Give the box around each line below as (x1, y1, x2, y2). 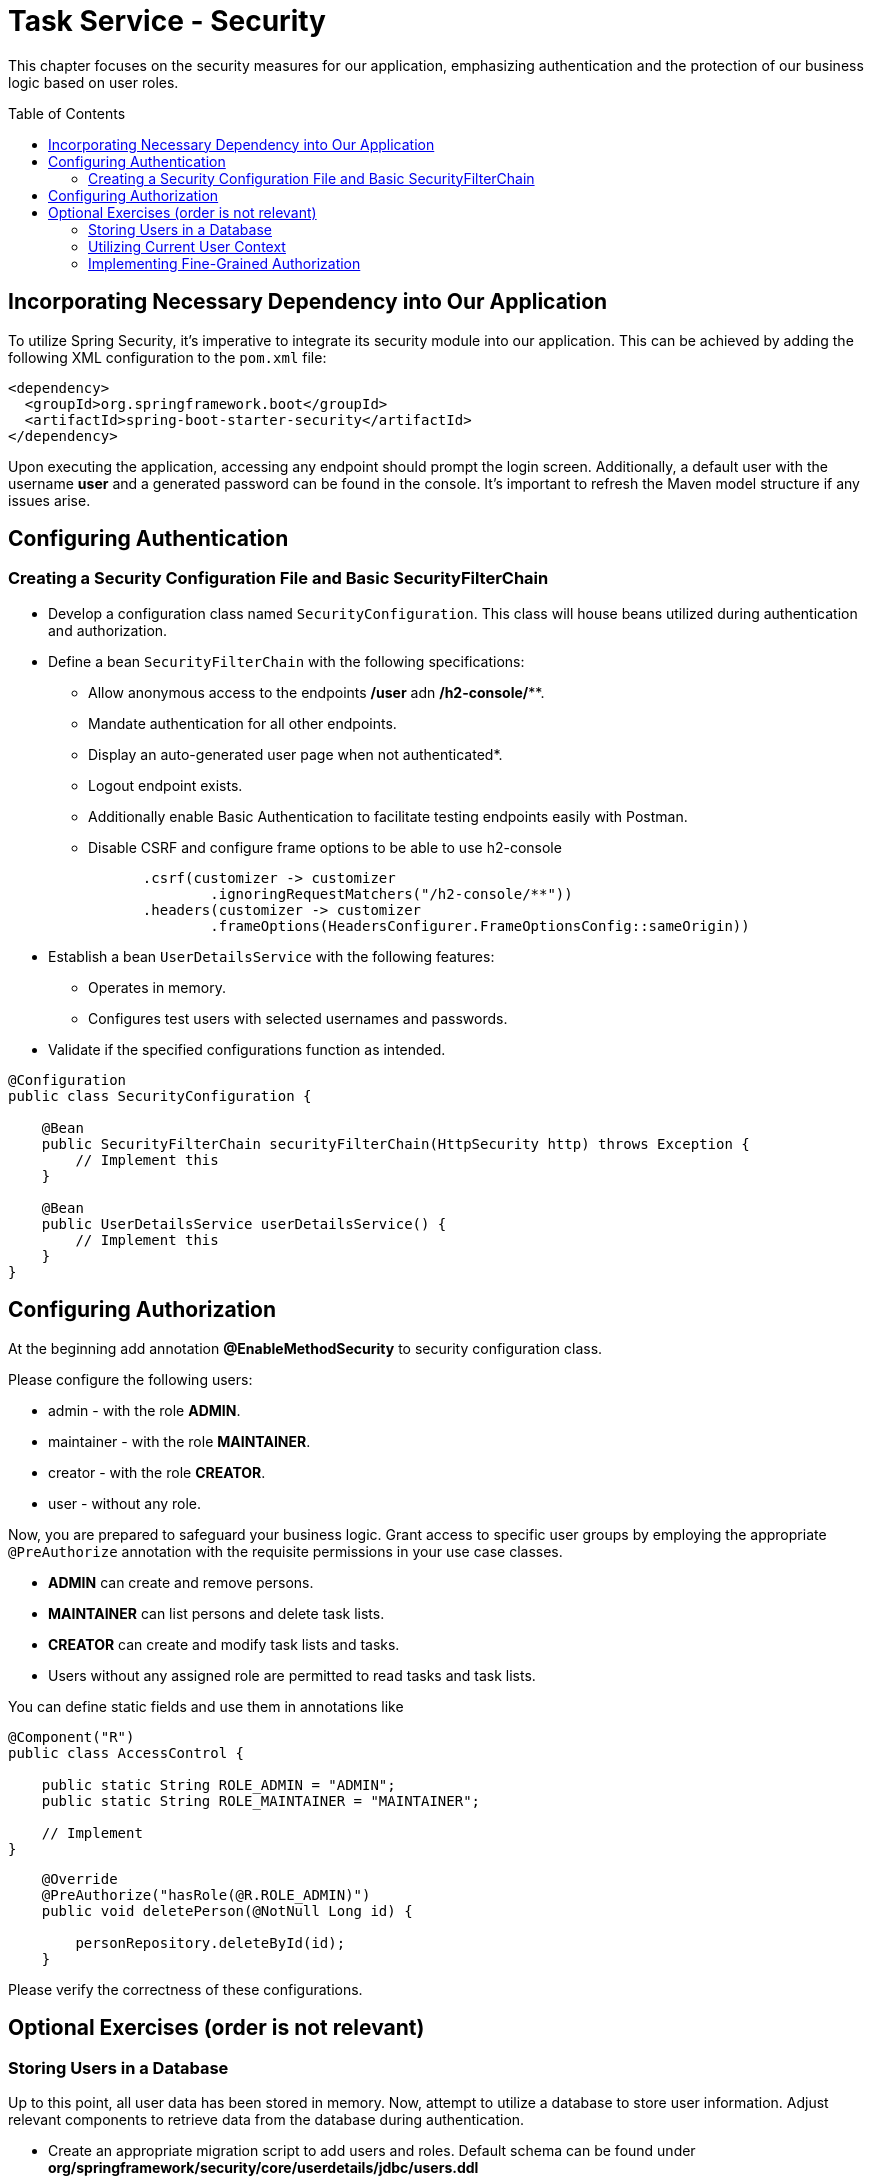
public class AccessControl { (8, 1744, 245, 1761)
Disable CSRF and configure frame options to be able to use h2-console (88, 838, 562, 856)
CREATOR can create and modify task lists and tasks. (48, 1635, 400, 1653)
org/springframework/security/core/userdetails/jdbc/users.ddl (48, 2158, 479, 2176)
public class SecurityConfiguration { (8, 1087, 312, 1104)
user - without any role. (48, 1494, 202, 1512)
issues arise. (8, 491, 91, 509)
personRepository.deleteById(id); (75, 1934, 346, 1951)
